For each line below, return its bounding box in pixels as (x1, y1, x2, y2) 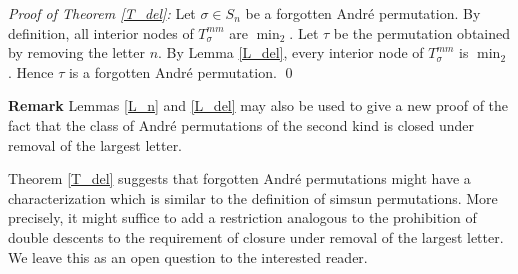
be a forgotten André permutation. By (245, 3, 481, 23)
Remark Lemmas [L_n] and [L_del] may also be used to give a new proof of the (8, 95, 509, 116)
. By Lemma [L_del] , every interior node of (158, 42, 424, 63)
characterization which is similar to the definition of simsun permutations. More (8, 187, 498, 208)
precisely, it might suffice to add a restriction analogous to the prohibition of (8, 207, 477, 228)
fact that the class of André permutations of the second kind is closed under (8, 114, 475, 135)
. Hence (8, 61, 54, 82)
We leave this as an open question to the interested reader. (8, 246, 368, 267)
